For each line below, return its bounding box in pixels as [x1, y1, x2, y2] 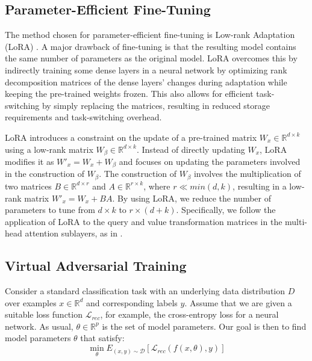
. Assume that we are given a [184, 296, 292, 309]
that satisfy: [80, 332, 125, 344]
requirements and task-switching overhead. [5, 111, 162, 123]
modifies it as [5, 155, 54, 167]
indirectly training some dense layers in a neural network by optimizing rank [5, 63, 287, 76]
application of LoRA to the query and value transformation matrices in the [5, 215, 282, 227]
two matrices [5, 179, 52, 192]
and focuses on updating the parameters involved [119, 155, 301, 167]
